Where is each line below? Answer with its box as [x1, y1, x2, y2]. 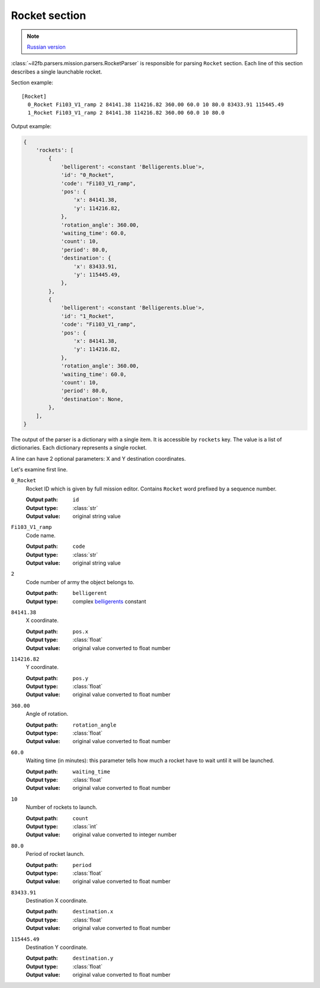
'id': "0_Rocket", [60, 172, 115, 179]
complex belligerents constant [72, 598, 146, 605]
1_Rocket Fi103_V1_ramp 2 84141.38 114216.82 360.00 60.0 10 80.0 [27, 110, 225, 116]
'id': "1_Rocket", [60, 313, 115, 320]
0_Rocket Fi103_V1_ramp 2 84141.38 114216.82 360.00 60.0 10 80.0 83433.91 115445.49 [27, 101, 284, 108]
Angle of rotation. [25, 710, 69, 718]
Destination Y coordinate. [25, 944, 88, 951]
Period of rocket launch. [25, 850, 85, 858]
